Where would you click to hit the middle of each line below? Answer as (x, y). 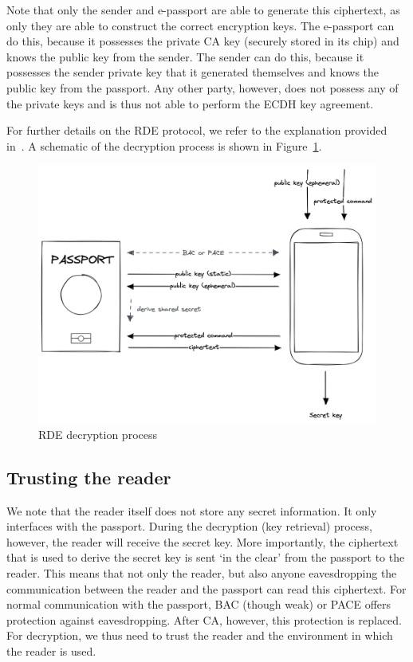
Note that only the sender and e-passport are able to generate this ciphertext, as (203, 10)
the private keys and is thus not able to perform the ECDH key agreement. (190, 103)
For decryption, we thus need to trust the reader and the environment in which (200, 635)
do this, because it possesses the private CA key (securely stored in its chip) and (203, 41)
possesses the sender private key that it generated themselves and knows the (193, 72)
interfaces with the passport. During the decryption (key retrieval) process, (189, 526)
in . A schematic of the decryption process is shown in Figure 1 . (164, 145)
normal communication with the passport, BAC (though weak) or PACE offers (199, 604)
